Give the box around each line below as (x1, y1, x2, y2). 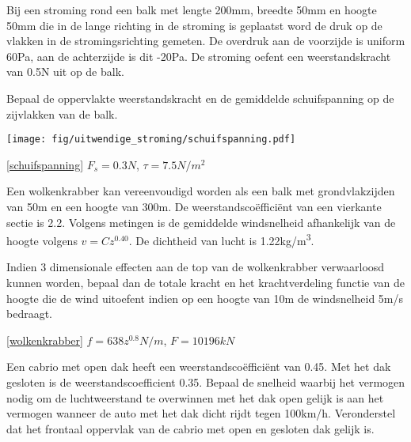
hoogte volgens (6, 232, 78, 248)
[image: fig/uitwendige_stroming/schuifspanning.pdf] (6, 134, 296, 145)
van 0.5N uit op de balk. (6, 63, 124, 80)
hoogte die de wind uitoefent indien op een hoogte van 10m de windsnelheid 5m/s (6, 289, 404, 306)
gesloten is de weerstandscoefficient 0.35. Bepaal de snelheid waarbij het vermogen (6, 374, 405, 390)
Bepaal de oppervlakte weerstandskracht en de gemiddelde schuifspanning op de (6, 89, 394, 106)
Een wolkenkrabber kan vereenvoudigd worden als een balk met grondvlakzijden (6, 183, 395, 199)
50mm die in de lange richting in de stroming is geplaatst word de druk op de (6, 17, 382, 33)
